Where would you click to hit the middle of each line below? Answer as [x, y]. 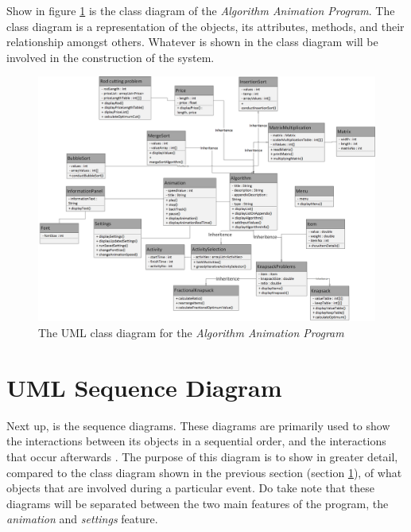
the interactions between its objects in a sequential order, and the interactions [196, 441]
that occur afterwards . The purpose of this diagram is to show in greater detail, [202, 456]
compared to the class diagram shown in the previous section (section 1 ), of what [204, 472]
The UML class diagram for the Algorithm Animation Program [191, 333]
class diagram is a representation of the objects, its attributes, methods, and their [205, 26]
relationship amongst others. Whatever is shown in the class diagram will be [192, 42]
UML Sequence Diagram [144, 387]
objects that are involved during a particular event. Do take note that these [190, 488]
